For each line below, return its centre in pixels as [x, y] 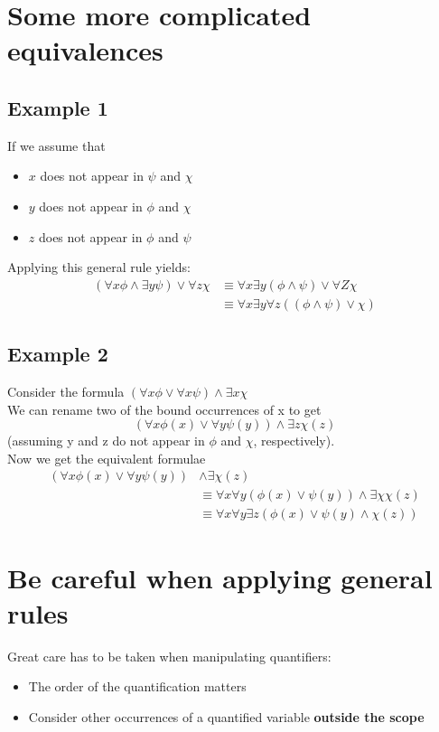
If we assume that [56, 145]
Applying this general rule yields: [99, 267]
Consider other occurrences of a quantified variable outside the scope [226, 716]
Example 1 [58, 107]
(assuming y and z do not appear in [106, 441]
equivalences [85, 50]
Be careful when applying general [220, 577]
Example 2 [58, 354]
